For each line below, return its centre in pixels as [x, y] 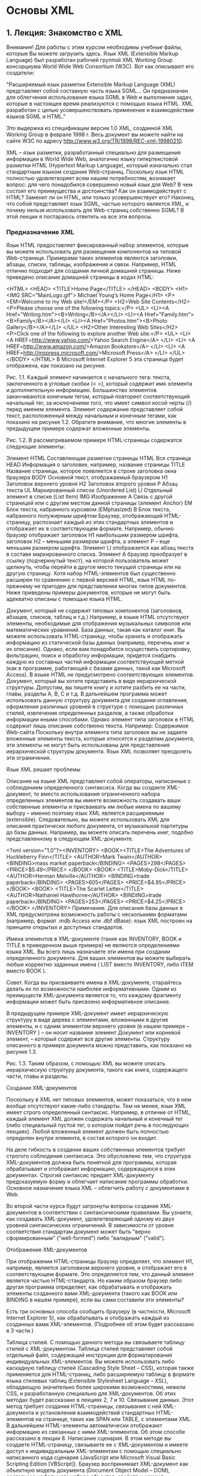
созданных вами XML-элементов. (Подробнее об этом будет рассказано [100, 1324]
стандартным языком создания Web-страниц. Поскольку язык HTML [95, 172]
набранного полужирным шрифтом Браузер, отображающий [85, 516]
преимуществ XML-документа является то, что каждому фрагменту [94, 995]
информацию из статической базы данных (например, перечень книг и [98, 643]
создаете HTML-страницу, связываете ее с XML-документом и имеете [97, 1445]
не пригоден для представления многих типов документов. [111, 586]
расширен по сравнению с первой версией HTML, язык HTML [86, 580]
